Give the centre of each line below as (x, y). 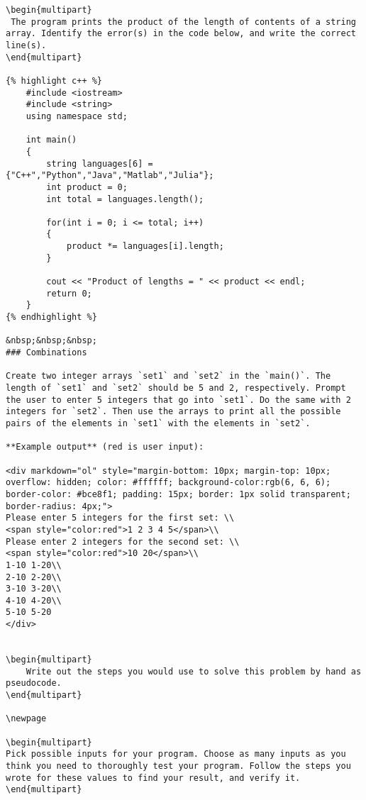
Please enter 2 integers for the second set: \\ (123, 541)
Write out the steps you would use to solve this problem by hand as (194, 671)
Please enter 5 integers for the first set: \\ (120, 518)
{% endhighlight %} (51, 317)
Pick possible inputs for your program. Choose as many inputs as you (176, 754)
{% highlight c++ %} (54, 80)
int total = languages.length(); (125, 199)
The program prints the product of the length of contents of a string (183, 22)
